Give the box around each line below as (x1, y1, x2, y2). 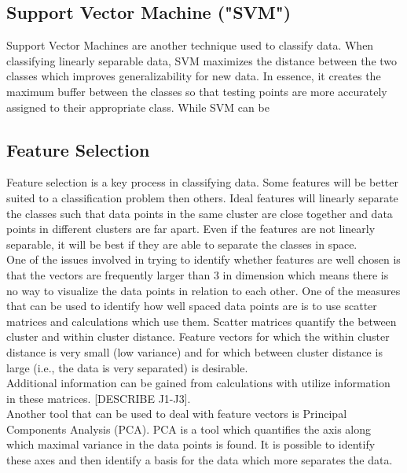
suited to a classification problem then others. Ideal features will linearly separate (6, 189, 398, 205)
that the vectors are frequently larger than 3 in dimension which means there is (6, 266, 389, 283)
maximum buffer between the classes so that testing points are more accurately (6, 83, 387, 99)
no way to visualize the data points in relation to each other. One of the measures (6, 282, 401, 298)
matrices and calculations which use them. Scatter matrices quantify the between (6, 312, 397, 329)
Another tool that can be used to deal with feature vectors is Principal (6, 405, 347, 422)
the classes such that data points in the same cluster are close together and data (6, 205, 393, 221)
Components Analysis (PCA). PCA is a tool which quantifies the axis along (6, 420, 372, 437)
